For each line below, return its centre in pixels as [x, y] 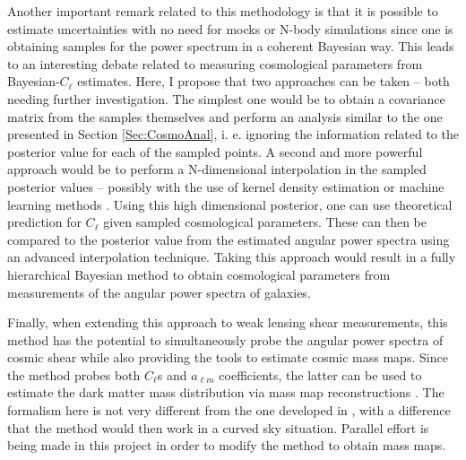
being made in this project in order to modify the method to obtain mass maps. [227, 445]
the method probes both [74, 374]
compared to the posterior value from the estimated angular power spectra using [229, 239]
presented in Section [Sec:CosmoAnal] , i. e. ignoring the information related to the [233, 134]
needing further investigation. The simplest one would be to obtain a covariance [226, 98]
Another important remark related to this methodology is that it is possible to [223, 11]
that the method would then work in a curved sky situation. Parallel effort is [218, 427]
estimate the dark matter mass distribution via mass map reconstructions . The [226, 392]
